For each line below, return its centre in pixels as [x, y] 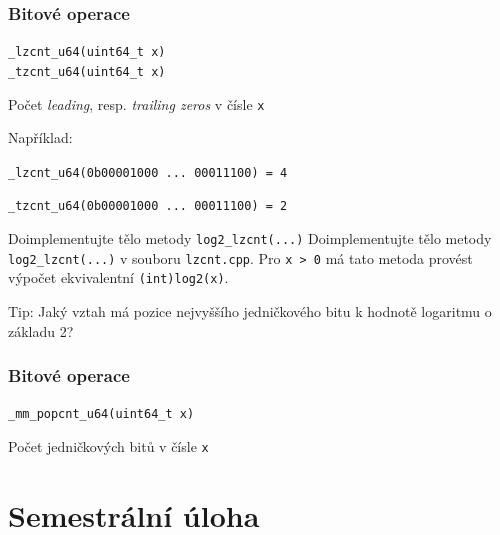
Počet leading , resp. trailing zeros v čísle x [136, 103]
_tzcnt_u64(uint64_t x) [87, 71]
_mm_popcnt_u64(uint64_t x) [101, 414]
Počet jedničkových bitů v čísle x [108, 446]
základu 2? [41, 330]
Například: [40, 137]
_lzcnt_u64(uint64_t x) [87, 52]
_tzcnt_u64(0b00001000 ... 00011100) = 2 [148, 206]
